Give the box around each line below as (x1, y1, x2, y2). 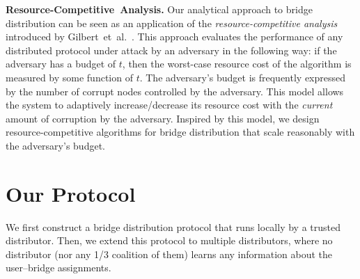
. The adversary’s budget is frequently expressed (139, 70, 346, 84)
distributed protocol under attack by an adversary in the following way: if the (6, 42, 337, 57)
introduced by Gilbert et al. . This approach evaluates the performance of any (6, 29, 343, 44)
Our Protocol (6, 179, 136, 207)
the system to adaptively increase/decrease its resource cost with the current (6, 97, 333, 112)
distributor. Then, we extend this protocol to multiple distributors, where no (6, 233, 333, 248)
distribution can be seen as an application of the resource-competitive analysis (6, 15, 338, 30)
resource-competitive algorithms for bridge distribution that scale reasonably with (6, 125, 355, 139)
